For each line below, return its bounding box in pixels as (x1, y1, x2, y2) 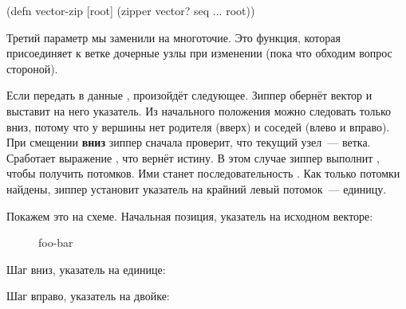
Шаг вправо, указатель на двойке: (6, 287, 170, 304)
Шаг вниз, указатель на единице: (6, 260, 166, 277)
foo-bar (38, 234, 73, 251)
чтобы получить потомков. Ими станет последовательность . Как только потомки (6, 165, 400, 182)
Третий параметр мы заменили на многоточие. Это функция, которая (6, 29, 341, 45)
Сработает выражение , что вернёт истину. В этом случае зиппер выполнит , (6, 149, 380, 166)
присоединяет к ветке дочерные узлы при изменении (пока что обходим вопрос (6, 45, 392, 61)
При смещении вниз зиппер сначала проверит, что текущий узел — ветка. (6, 134, 371, 151)
